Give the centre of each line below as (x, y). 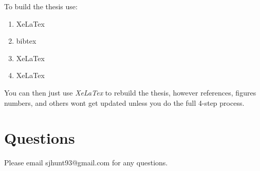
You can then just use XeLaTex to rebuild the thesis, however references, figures (130, 92)
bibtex (26, 41)
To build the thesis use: (41, 6)
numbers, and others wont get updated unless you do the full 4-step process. (124, 102)
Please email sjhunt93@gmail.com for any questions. (86, 163)
